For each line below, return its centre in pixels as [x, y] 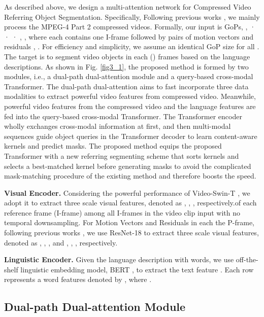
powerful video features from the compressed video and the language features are [130, 106]
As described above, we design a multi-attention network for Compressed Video [128, 7]
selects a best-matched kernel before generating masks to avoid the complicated [128, 166]
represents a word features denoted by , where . [78, 279]
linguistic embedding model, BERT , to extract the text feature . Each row [137, 269]
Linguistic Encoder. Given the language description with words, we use [119, 259]
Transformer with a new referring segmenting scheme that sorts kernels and [122, 155]
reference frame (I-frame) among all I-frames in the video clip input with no [122, 212]
